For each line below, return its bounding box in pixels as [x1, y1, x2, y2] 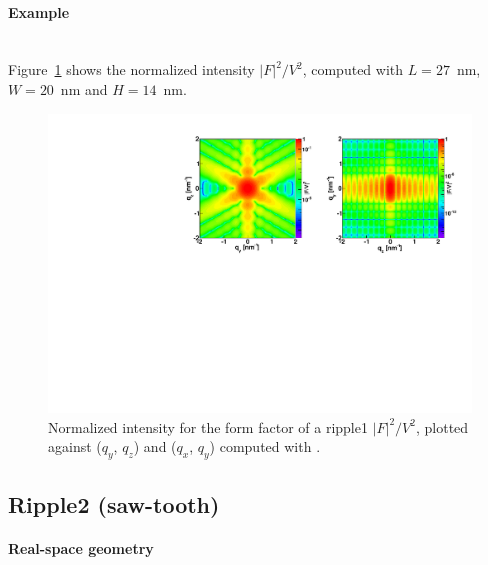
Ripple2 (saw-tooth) [8, 488, 220, 519]
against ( [48, 436, 102, 457]
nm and [60, 78, 108, 99]
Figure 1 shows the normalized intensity [8, 59, 255, 80]
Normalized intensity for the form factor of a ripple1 [48, 416, 368, 437]
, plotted [415, 416, 469, 437]
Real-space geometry [8, 537, 154, 558]
